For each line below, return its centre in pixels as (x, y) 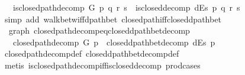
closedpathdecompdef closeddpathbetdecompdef (92, 53)
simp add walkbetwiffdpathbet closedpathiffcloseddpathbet (113, 19)
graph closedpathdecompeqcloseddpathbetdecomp (99, 30)
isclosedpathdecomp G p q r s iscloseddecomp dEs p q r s (126, 7)
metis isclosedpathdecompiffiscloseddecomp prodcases (102, 65)
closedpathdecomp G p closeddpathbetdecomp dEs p (114, 42)
